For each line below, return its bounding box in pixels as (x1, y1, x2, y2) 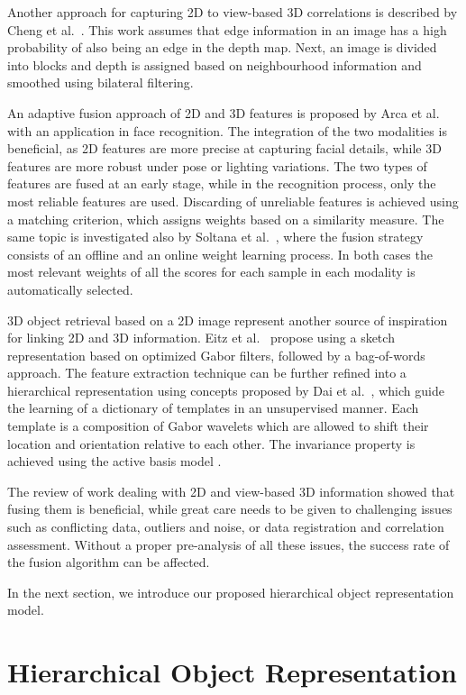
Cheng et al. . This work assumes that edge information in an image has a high (7, 20, 447, 39)
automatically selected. (7, 279, 133, 298)
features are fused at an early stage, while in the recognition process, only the (7, 174, 436, 193)
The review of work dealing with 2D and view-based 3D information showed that (7, 481, 455, 500)
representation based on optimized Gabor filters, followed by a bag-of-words (7, 345, 425, 364)
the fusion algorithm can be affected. (7, 553, 210, 572)
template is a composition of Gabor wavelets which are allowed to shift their (7, 416, 429, 435)
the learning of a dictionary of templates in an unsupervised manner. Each (7, 398, 419, 417)
